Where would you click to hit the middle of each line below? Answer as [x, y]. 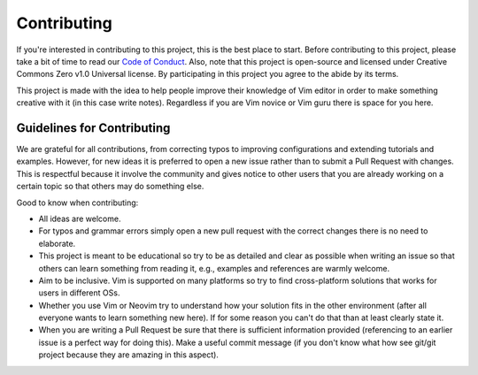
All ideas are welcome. [80, 218]
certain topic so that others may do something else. [110, 187]
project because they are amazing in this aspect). [128, 355]
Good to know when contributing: [77, 203]
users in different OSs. [79, 293]
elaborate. [57, 243]
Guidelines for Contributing [93, 128]
